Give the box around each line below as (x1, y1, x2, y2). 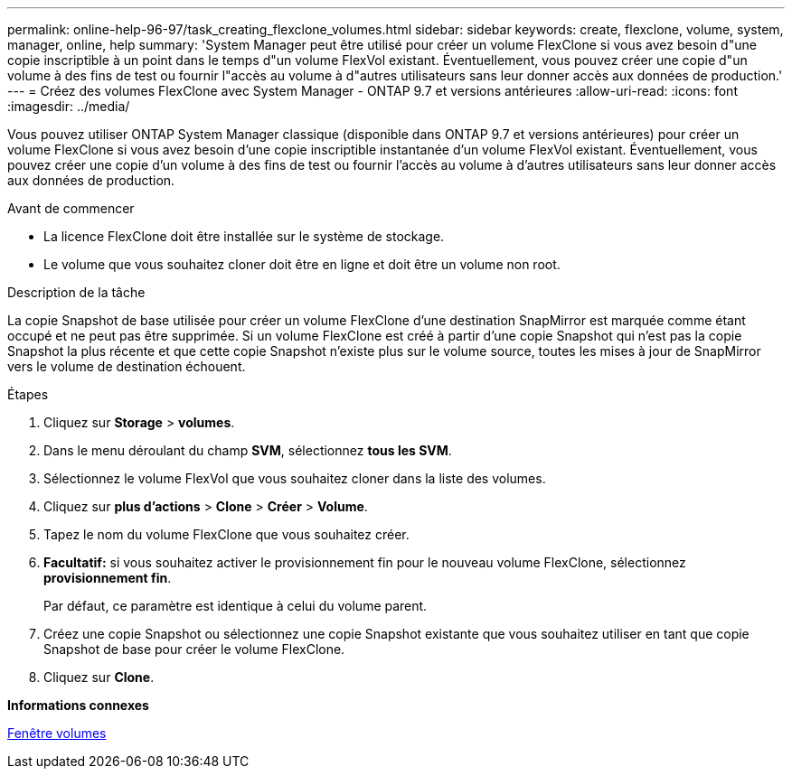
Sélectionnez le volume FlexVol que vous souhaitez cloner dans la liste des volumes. (43, 471, 546, 486)
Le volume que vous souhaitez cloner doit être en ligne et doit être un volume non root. (43, 257, 561, 272)
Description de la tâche (7, 285, 146, 300)
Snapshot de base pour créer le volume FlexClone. (43, 641, 345, 657)
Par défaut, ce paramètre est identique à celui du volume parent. (43, 598, 428, 613)
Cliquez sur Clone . (43, 669, 155, 685)
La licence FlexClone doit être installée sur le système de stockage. (43, 229, 445, 244)
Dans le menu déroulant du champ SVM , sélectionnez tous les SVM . (43, 443, 452, 458)
